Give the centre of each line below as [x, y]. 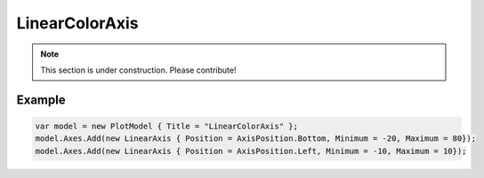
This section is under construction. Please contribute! [138, 70]
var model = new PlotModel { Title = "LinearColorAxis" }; [166, 126]
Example [41, 100]
